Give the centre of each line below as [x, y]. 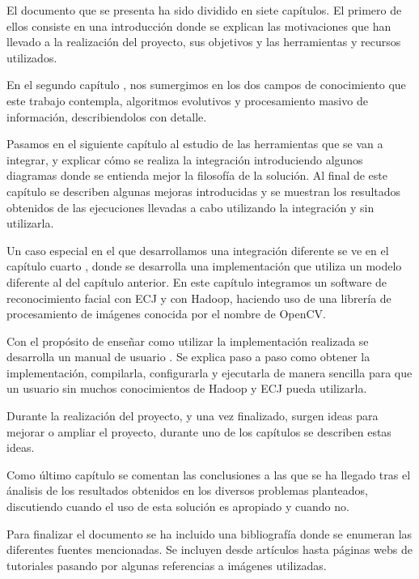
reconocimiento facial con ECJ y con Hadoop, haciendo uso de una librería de [199, 298]
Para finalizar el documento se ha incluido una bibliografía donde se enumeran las [209, 533]
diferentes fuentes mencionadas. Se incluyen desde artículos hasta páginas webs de [209, 549]
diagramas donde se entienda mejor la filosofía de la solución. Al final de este [197, 175]
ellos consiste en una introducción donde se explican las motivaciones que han [199, 26]
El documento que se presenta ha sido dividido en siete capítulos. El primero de [204, 10]
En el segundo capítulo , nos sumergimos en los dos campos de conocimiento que [206, 85]
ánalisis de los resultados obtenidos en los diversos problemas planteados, [188, 490]
